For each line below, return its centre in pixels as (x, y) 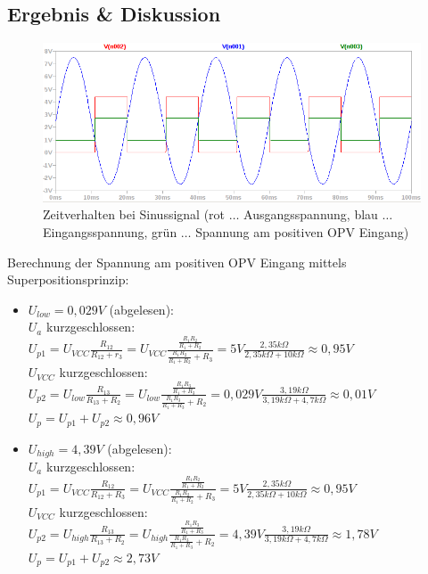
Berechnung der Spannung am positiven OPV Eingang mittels (177, 262)
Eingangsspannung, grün (110, 231)
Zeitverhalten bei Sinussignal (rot (134, 214)
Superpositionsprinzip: (68, 279)
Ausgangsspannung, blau (311, 214)
